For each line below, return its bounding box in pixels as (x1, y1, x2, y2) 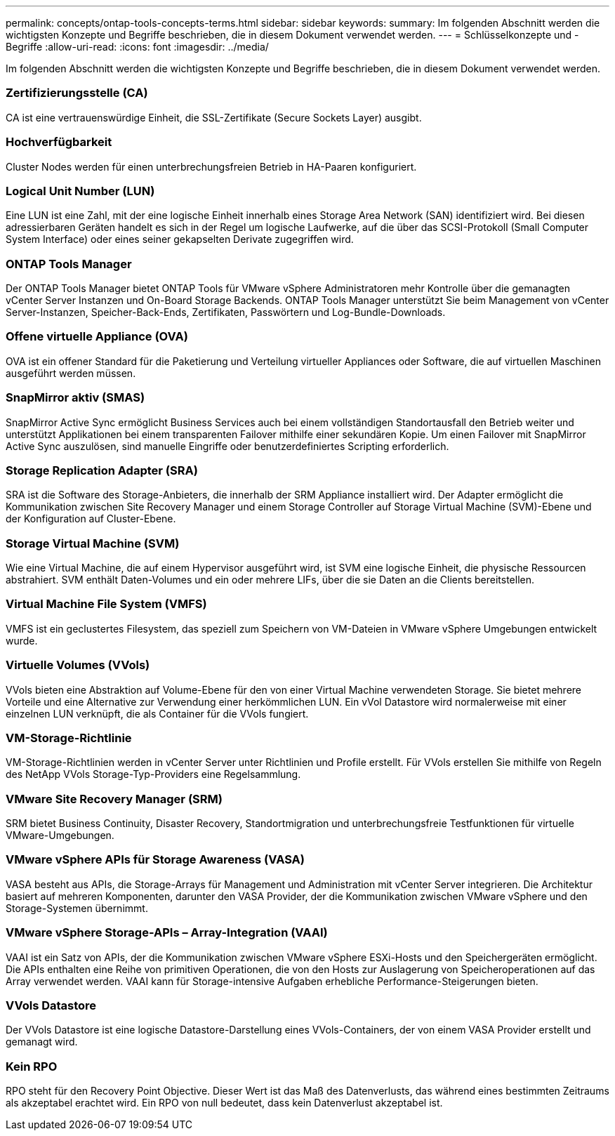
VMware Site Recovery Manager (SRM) (6, 791, 223, 806)
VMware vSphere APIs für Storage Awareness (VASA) (6, 852, 305, 867)
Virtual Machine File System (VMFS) (6, 597, 207, 612)
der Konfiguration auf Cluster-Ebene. (6, 513, 176, 525)
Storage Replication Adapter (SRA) (6, 463, 198, 477)
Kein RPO (6, 1059, 58, 1074)
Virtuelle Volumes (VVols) (6, 658, 150, 673)
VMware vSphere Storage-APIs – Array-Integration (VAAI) (6, 925, 328, 940)
